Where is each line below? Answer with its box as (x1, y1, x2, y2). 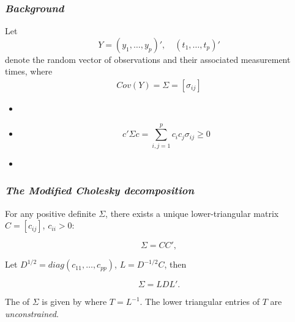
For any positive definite (5, 207, 96, 219)
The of (5, 295, 30, 308)
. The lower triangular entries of (140, 295, 260, 308)
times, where (5, 65, 53, 78)
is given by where (42, 295, 107, 308)
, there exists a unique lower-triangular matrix (105, 207, 279, 219)
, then (164, 258, 187, 271)
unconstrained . (5, 307, 59, 320)
